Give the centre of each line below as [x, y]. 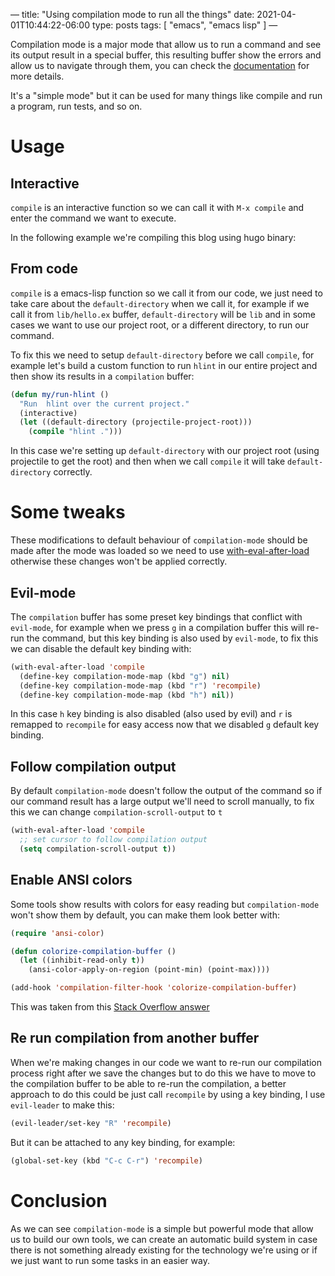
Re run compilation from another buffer [135, 1038]
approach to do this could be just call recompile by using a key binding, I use [168, 1094]
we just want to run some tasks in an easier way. [110, 1260]
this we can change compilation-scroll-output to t [116, 812]
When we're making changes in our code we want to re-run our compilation [166, 1062]
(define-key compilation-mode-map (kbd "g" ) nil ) [124, 676]
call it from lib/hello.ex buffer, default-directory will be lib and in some [163, 314]
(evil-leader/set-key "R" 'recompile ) [91, 1123]
